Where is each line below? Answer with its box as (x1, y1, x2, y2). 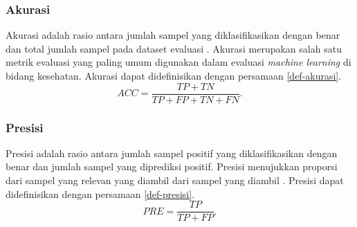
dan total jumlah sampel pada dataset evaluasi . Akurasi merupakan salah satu (6, 41, 342, 55)
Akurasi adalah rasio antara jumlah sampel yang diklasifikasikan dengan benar (6, 28, 340, 42)
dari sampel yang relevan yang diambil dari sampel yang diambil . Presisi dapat (6, 173, 344, 188)
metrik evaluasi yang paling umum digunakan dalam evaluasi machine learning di (6, 55, 351, 69)
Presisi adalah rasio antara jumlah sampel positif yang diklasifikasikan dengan (6, 145, 338, 160)
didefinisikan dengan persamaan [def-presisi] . (6, 186, 195, 201)
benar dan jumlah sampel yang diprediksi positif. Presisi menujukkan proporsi (6, 159, 338, 174)
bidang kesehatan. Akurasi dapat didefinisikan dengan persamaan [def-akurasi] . (6, 69, 342, 82)
